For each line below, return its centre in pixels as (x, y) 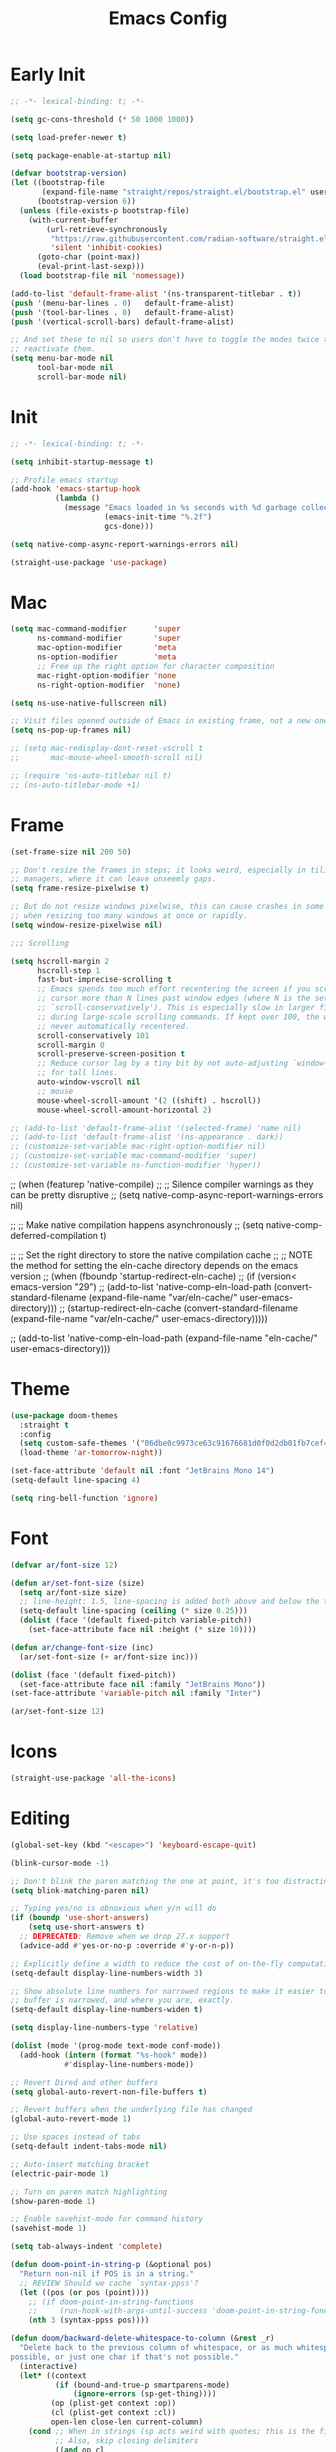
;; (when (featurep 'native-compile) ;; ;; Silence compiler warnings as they (162, 1184)
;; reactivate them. (53, 349)
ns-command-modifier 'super (109, 638)
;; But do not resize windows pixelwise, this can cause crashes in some (167, 907)
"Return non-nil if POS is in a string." (107, 2273)
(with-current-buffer (73, 220)
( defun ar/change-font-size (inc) (82, 1647)
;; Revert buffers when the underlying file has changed (131, 2110)
